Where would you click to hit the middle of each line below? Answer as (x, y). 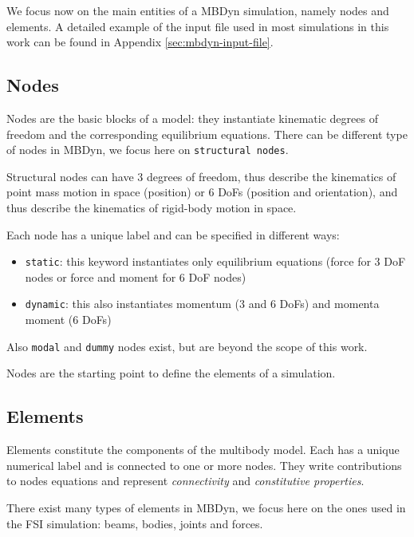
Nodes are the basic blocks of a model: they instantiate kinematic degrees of (192, 118)
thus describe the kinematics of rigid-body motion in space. (152, 208)
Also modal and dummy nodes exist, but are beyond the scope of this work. (187, 346)
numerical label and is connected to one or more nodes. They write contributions (204, 465)
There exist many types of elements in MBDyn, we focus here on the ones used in (206, 507)
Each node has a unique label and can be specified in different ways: (173, 234)
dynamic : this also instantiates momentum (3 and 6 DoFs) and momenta (202, 304)
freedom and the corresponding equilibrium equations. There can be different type (207, 134)
